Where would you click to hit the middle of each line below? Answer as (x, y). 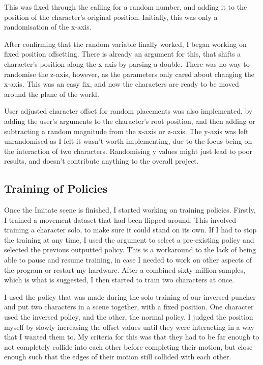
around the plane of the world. (52, 94)
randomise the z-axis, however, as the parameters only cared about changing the (129, 74)
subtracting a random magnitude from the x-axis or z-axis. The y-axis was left (126, 131)
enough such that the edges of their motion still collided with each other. (118, 357)
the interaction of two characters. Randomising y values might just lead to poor (128, 151)
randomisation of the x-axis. (48, 27)
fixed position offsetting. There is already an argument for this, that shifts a (123, 54)
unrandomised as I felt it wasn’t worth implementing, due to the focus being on (128, 141)
